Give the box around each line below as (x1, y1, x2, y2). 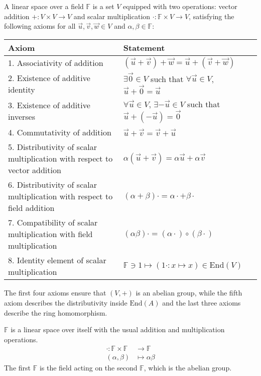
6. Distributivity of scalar (8, 179, 97, 191)
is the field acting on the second (39, 362, 138, 373)
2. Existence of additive (8, 71, 90, 84)
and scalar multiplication (73, 11, 151, 21)
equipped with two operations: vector (123, 1, 237, 11)
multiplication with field (8, 228, 93, 240)
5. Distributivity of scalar (8, 141, 97, 153)
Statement (123, 41, 165, 53)
